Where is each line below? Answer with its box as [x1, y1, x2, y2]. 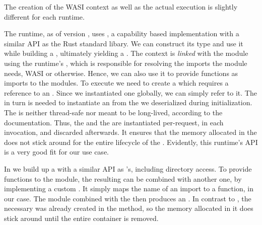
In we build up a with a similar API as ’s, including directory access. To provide [4, 163, 252, 174]
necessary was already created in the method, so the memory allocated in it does [4, 203, 253, 213]
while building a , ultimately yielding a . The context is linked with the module [4, 48, 248, 58]
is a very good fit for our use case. [4, 146, 109, 157]
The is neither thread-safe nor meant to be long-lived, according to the [4, 107, 223, 117]
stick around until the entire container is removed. [4, 212, 159, 223]
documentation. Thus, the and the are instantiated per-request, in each [4, 117, 224, 127]
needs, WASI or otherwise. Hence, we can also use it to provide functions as [4, 67, 238, 78]
